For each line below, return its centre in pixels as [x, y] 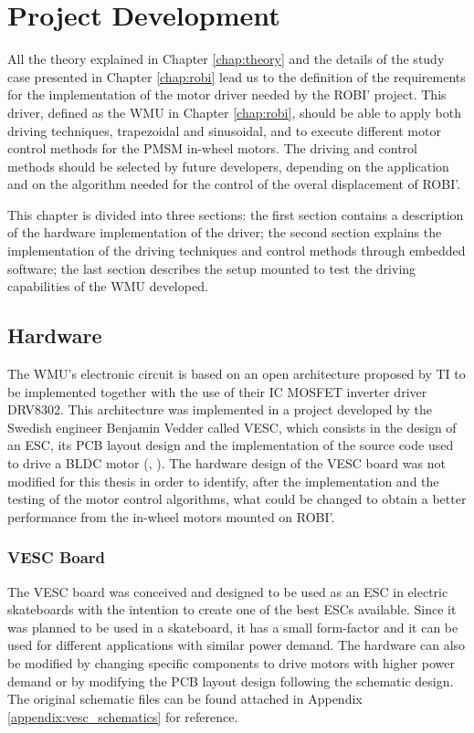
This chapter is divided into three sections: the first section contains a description [236, 214]
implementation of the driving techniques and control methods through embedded [237, 251]
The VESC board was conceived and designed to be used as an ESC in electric [228, 591]
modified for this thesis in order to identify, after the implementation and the [223, 481]
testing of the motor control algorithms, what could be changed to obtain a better [237, 499]
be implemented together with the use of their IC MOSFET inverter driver [217, 391]
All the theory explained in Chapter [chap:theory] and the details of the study [226, 59]
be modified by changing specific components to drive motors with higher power [231, 662]
